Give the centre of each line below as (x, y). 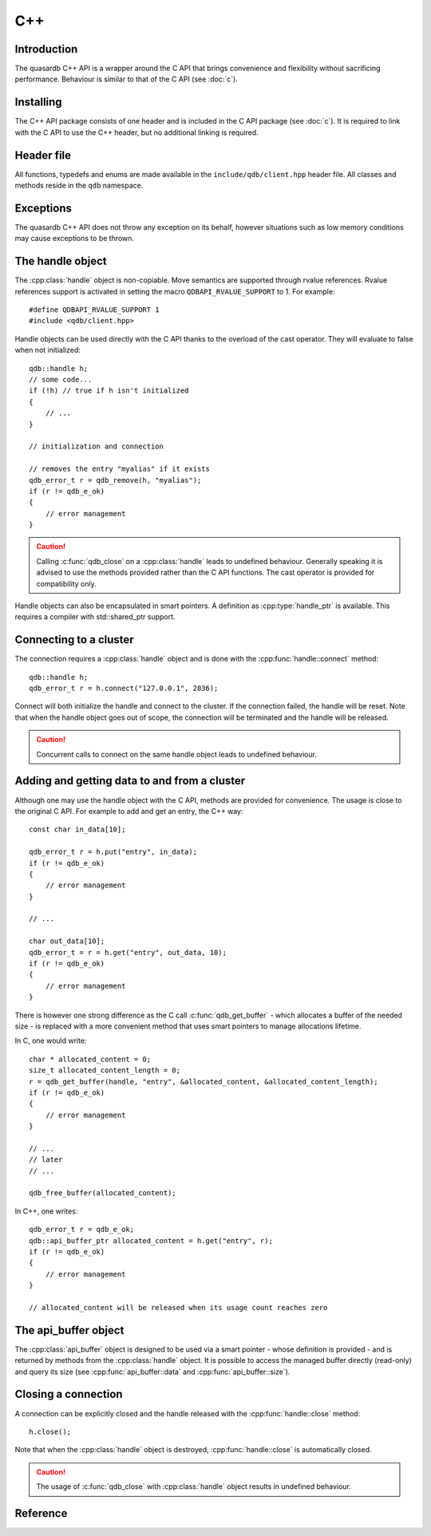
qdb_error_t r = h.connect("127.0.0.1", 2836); (124, 689)
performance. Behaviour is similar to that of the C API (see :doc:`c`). (127, 79)
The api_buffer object (69, 1330)
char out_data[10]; (67, 941)
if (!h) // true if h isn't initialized (109, 391)
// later (46, 1160)
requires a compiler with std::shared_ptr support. (95, 617)
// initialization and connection (96, 446)
